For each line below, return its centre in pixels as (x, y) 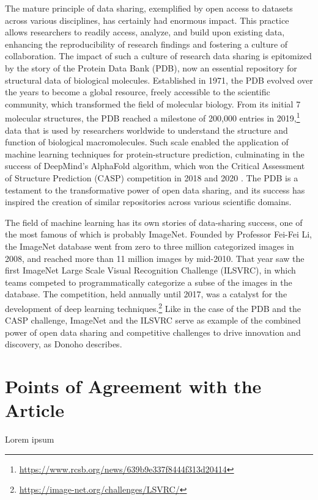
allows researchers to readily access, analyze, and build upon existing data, (145, 32)
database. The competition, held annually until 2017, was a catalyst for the (146, 294)
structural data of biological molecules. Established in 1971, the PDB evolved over (159, 80)
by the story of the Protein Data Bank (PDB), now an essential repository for (151, 67)
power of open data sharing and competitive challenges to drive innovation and (153, 332)
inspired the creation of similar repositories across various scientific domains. (148, 202)
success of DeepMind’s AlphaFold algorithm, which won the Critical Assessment (155, 166)
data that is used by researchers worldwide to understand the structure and (146, 130)
